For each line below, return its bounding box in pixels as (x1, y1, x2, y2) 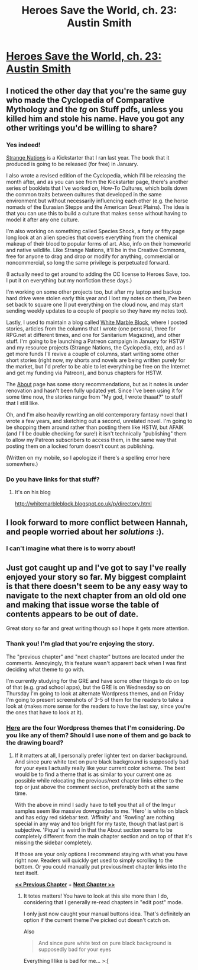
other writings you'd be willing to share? (6, 123, 158, 133)
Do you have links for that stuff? (6, 475, 100, 484)
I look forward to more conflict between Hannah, (6, 517, 188, 527)
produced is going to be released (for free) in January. (6, 160, 139, 167)
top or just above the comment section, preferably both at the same (14, 783, 180, 790)
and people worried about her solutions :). (6, 526, 164, 537)
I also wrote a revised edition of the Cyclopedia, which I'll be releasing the (6, 171, 186, 179)
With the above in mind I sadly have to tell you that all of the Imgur (14, 801, 176, 808)
